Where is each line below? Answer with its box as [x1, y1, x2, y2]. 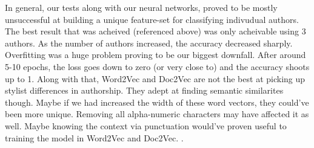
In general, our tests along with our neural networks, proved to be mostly [5, 1, 278, 13]
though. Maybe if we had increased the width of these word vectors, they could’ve [5, 95, 309, 108]
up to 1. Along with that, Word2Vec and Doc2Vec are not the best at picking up [5, 72, 306, 85]
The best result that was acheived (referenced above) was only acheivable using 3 [5, 25, 306, 37]
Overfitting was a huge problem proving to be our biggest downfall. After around [5, 48, 306, 61]
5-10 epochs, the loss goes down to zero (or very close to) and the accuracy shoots [5, 60, 310, 72]
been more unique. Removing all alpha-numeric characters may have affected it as [5, 108, 309, 120]
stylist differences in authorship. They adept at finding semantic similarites [5, 84, 284, 97]
